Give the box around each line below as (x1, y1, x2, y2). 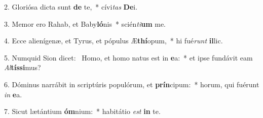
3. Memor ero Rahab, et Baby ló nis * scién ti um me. (4, 18, 166, 29)
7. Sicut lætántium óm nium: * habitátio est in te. (4, 106, 161, 116)
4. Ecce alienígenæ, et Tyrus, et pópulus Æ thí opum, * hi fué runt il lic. (4, 35, 223, 46)
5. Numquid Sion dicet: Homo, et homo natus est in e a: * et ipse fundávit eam (4, 52, 253, 63)
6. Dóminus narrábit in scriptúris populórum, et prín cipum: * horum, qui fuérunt (4, 79, 259, 89)
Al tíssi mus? (4, 62, 41, 73)
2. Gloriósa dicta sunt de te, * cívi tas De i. (4, 2, 138, 12)
